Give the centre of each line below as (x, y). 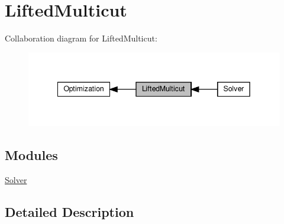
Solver (16, 179)
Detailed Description (70, 211)
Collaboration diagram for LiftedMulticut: (81, 38)
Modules (31, 154)
